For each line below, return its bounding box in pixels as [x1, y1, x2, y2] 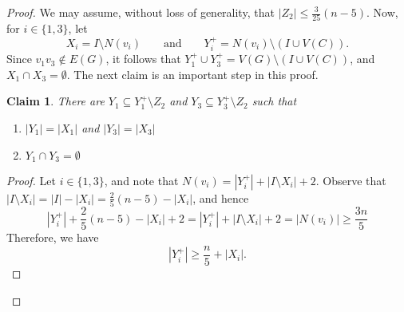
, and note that [104, 172, 179, 188]
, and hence [192, 189, 249, 206]
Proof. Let [6, 172, 56, 188]
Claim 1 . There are [6, 93, 105, 109]
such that [252, 93, 297, 109]
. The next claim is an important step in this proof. [66, 65, 319, 82]
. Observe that [315, 172, 386, 188]
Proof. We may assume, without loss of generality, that [6, 4, 275, 20]
